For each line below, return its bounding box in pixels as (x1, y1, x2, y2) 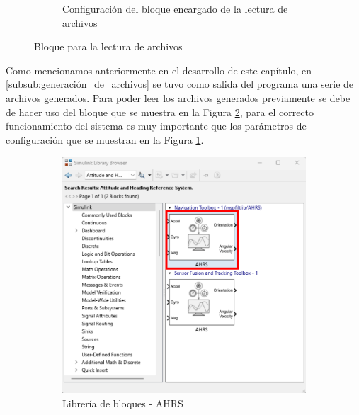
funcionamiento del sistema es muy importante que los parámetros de (6, 118, 307, 133)
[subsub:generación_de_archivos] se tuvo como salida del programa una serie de (6, 76, 354, 91)
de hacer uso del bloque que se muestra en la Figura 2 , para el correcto (6, 104, 314, 119)
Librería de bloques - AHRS (62, 395, 183, 410)
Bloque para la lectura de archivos (34, 39, 183, 54)
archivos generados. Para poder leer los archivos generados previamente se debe (6, 90, 351, 105)
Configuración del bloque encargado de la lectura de (62, 1, 288, 16)
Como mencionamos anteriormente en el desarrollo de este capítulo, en (6, 62, 312, 77)
